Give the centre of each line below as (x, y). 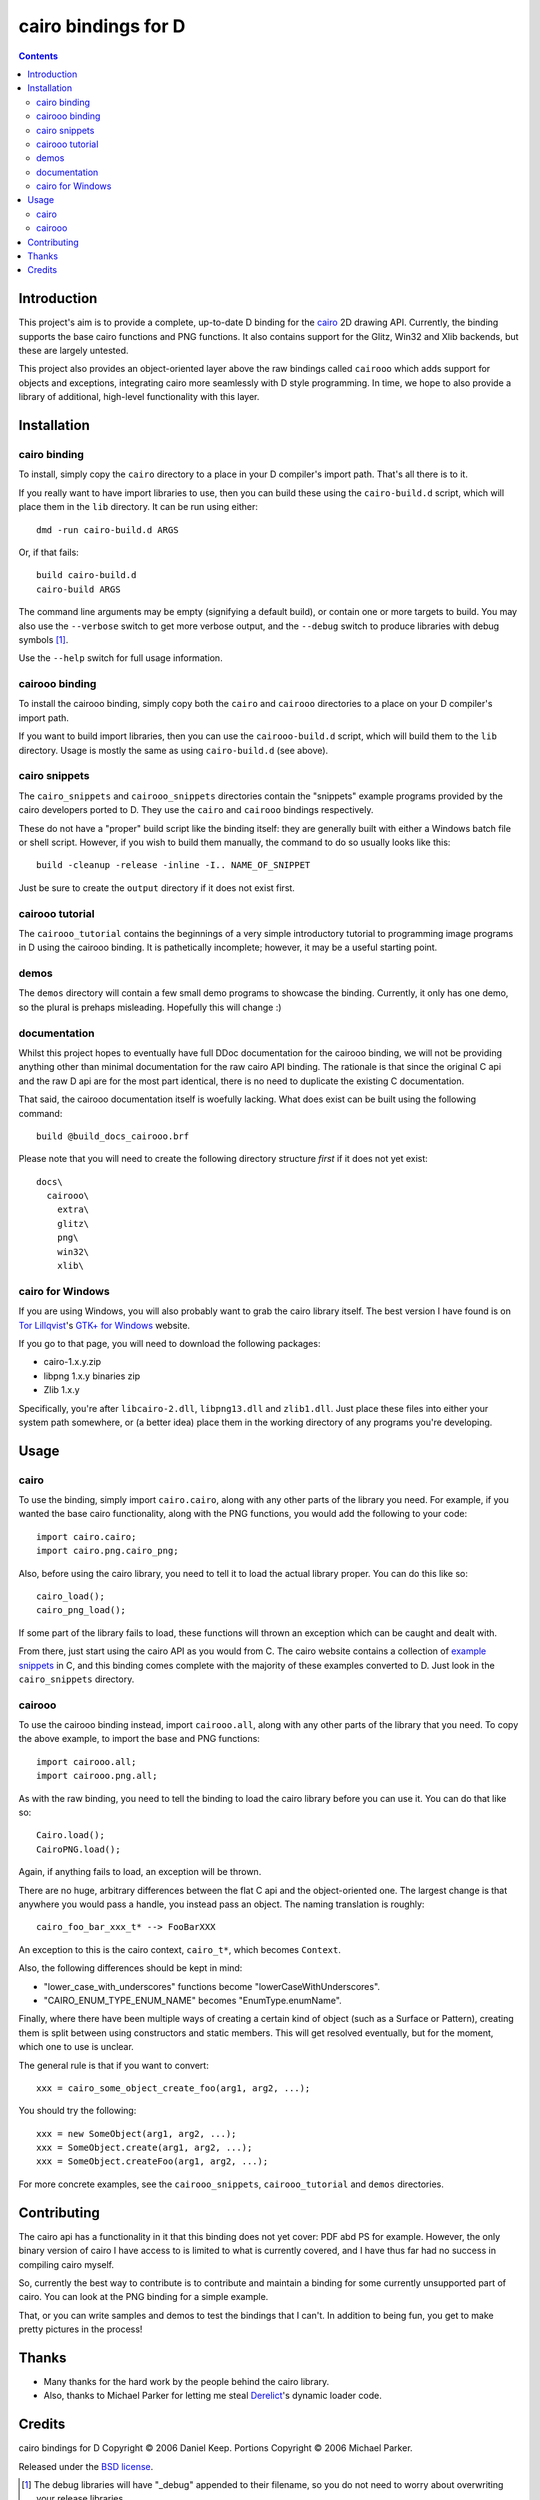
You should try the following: (77, 2111)
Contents (38, 56)
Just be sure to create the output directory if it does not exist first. (156, 887)
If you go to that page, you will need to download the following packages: (169, 1343)
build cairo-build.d (86, 575)
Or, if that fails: (48, 552)
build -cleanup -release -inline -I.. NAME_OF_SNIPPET (173, 865)
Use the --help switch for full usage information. (121, 658)
